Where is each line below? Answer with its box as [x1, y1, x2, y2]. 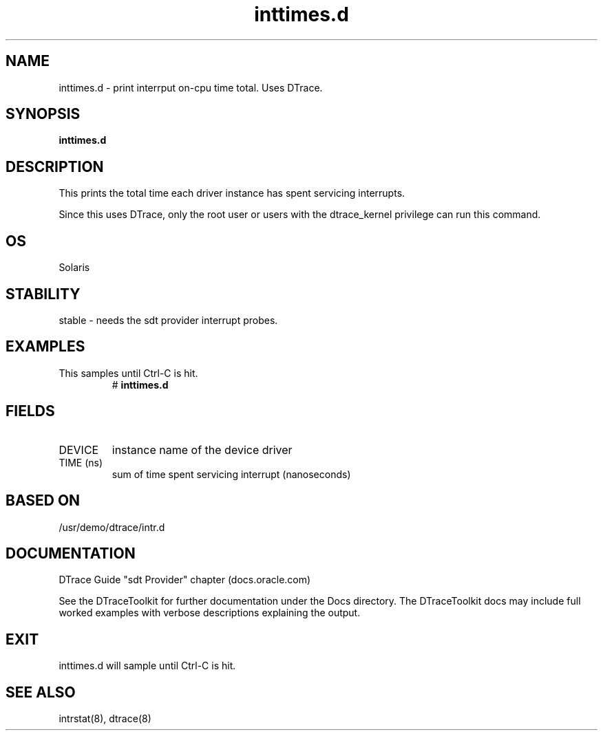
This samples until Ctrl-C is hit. [59, 367, 198, 379]
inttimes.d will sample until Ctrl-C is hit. [59, 660, 236, 672]
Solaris [59, 261, 90, 274]
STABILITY [6, 285, 81, 303]
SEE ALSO [6, 683, 76, 701]
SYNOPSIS [6, 105, 81, 123]
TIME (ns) [59, 456, 103, 468]
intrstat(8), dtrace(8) [59, 713, 151, 725]
